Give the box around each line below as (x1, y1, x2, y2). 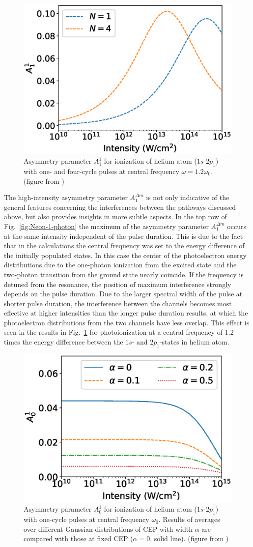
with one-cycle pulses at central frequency (24, 514, 149, 524)
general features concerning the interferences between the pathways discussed (4, 202, 236, 212)
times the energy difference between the (4, 337, 123, 347)
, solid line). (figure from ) (150, 533, 229, 544)
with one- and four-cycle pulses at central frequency (24, 166, 179, 176)
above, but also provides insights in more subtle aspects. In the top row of (4, 211, 227, 222)
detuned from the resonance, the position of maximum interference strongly (4, 279, 231, 289)
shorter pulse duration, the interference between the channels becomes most (4, 298, 232, 308)
